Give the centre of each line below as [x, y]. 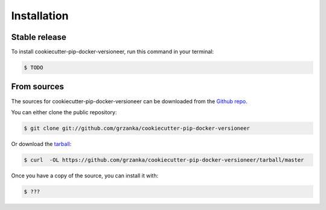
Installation [40, 16]
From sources [38, 87]
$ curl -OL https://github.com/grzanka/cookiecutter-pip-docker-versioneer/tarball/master [164, 160]
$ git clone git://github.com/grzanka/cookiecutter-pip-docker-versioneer [137, 128]
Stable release [39, 37]
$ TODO [34, 68]
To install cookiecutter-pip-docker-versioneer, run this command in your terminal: [113, 52]
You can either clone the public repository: [64, 112]
